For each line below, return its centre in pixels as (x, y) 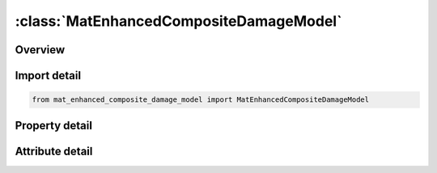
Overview (40, 50)
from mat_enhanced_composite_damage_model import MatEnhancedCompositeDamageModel (201, 100)
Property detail (54, 125)
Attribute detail (54, 151)
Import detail (48, 76)
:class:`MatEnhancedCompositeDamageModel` (178, 21)
